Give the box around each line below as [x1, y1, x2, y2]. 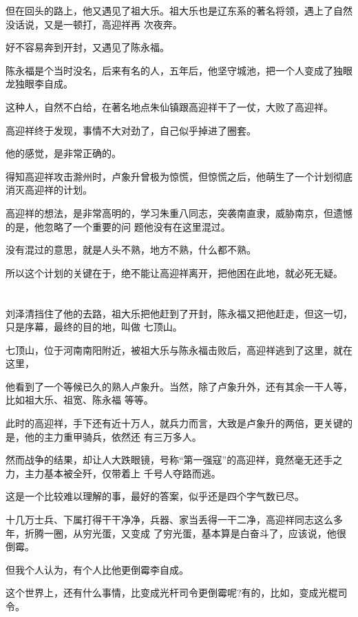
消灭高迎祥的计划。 [6, 182, 92, 197]
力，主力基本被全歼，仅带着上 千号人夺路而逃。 [6, 466, 221, 480]
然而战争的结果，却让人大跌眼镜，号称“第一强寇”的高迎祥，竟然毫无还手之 [6, 452, 343, 467]
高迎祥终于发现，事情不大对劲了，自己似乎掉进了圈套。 [6, 123, 256, 137]
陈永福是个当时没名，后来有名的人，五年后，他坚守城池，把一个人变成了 [6, 63, 333, 77]
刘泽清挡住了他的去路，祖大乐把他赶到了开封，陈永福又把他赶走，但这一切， [6, 306, 352, 320]
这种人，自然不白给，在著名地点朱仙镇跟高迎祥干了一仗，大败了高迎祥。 [6, 99, 333, 114]
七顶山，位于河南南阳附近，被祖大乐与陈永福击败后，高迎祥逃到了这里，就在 [6, 342, 352, 357]
